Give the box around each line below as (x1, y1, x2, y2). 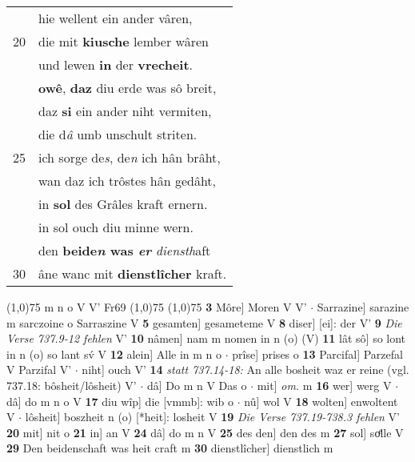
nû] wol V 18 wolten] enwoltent (244, 392, 398, 409)
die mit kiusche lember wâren (38, 32, 209, 50)
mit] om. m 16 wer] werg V (257, 376, 392, 393)
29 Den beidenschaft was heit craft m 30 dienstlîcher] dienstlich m (6, 440, 333, 456)
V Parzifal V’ (6, 361, 72, 378)
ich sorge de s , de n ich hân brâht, (38, 148, 221, 167)
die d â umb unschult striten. (38, 125, 198, 143)
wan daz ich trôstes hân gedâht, (38, 171, 217, 190)
